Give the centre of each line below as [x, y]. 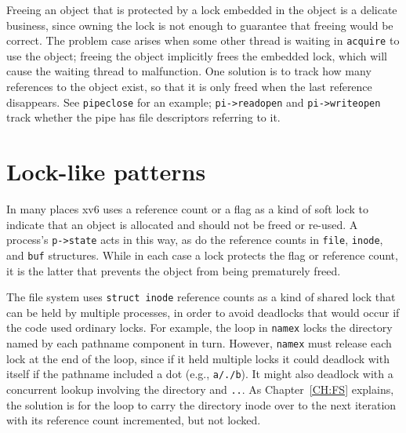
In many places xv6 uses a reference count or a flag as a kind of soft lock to [188, 209]
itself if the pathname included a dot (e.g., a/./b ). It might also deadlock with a [200, 374]
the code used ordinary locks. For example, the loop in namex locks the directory [199, 327]
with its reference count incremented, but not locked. [134, 420]
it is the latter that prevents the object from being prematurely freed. [174, 270]
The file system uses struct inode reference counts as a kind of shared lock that [201, 297]
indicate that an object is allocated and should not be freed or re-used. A [182, 224]
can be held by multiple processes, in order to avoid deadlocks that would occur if [203, 312]
